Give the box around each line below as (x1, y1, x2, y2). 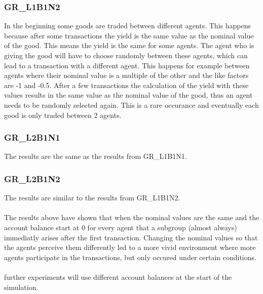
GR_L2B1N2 (4, 172, 60, 185)
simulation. (4, 281, 39, 292)
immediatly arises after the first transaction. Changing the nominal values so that (4, 232, 258, 242)
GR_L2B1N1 (4, 131, 60, 144)
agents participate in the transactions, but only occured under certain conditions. (4, 251, 256, 262)
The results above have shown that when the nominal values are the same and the (4, 212, 259, 223)
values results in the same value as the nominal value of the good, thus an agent (4, 90, 253, 100)
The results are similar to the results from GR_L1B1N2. (4, 192, 180, 203)
